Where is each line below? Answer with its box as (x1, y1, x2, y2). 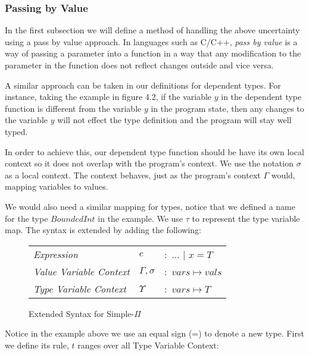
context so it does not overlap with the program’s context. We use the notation (5, 157, 294, 169)
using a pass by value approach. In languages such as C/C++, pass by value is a (5, 35, 298, 48)
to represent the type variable (192, 212, 300, 224)
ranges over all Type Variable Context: (77, 338, 219, 351)
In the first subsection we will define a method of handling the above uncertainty (5, 24, 300, 36)
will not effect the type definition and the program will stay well (57, 114, 292, 126)
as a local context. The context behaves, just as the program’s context (5, 168, 261, 181)
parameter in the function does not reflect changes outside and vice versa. (5, 59, 274, 71)
